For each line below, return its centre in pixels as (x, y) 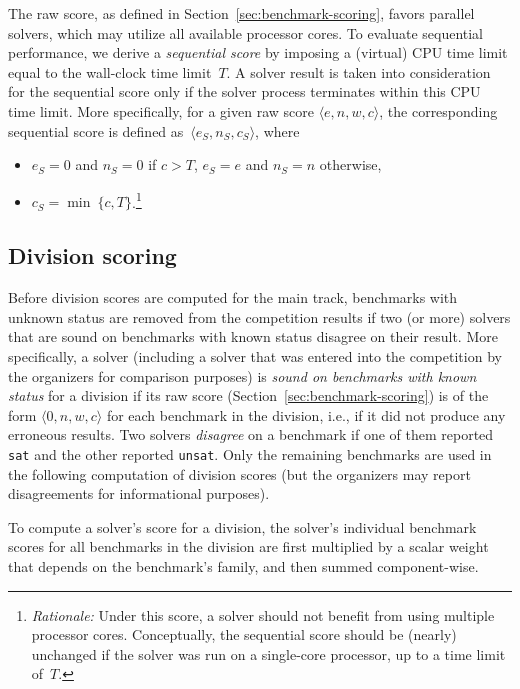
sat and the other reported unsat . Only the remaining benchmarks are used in (250, 453)
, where (277, 130)
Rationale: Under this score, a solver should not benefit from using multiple (263, 614)
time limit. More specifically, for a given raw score (161, 110)
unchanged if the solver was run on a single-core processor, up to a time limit (268, 653)
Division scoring (92, 255)
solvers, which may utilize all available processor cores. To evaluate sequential (246, 32)
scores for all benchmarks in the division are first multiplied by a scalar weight (248, 546)
